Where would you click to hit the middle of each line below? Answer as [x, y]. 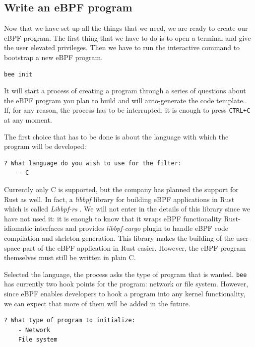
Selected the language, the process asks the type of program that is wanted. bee [126, 274]
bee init [18, 74]
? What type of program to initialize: [70, 320]
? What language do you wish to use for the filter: [93, 163]
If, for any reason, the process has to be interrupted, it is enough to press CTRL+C [127, 110]
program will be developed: [45, 146]
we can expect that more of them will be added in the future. [97, 303]
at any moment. [28, 120]
